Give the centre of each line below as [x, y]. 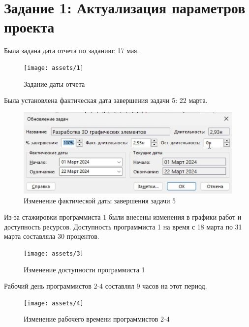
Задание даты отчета [54, 83]
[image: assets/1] [54, 68]
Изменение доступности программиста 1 [84, 269]
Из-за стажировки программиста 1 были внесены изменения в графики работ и [123, 217]
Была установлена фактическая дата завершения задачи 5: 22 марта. [106, 100]
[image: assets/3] [54, 253]
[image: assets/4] [54, 303]
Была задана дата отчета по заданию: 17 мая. [72, 50]
